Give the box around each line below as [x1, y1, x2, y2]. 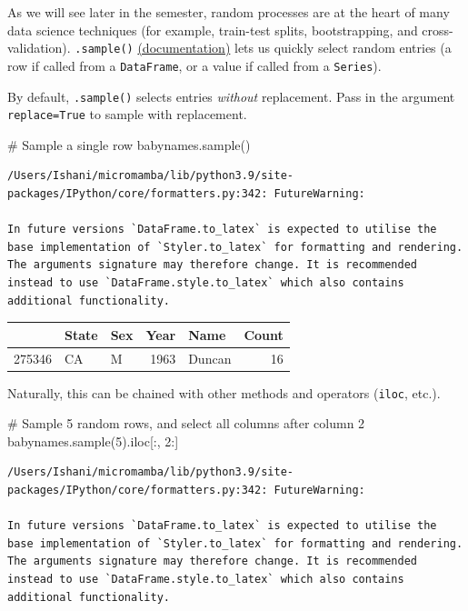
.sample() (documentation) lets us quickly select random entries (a [75, 38, 452, 57]
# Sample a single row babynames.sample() [7, 135, 251, 154]
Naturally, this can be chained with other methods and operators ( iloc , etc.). [7, 383, 441, 402]
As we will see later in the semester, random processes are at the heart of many [7, 3, 450, 21]
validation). [7, 38, 71, 57]
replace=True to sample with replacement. [7, 105, 247, 124]
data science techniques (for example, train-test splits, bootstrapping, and [7, 20, 418, 39]
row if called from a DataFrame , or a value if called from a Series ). [7, 55, 382, 75]
